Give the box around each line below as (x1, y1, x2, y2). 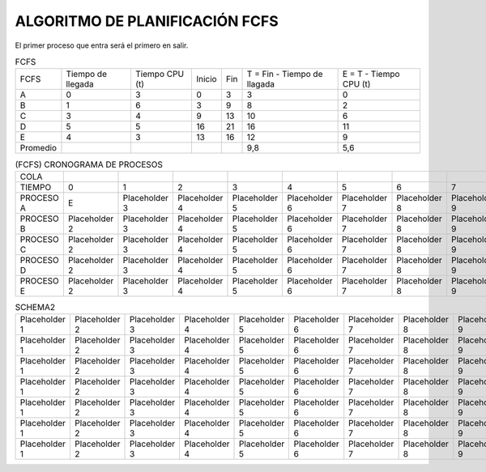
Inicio (195, 74, 218, 85)
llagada (246, 79, 275, 90)
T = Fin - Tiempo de (246, 69, 323, 80)
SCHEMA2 (15, 301, 56, 313)
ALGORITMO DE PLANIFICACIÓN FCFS (15, 12, 279, 30)
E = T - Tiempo (342, 69, 400, 80)
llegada (66, 79, 95, 90)
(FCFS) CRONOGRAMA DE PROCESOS (15, 159, 164, 170)
